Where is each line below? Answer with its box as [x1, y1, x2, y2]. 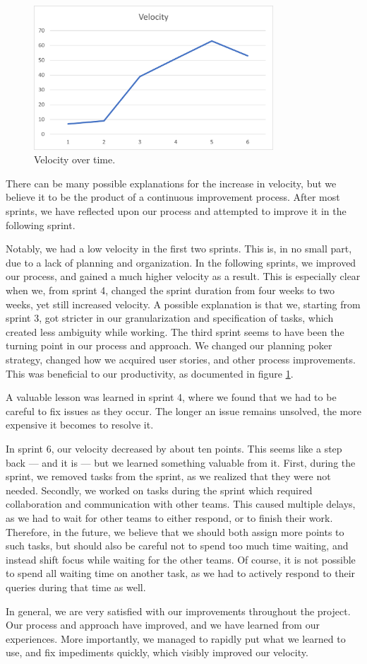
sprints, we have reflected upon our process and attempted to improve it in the [6, 204, 347, 219]
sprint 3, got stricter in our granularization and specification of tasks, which [6, 310, 334, 325]
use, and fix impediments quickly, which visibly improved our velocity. [6, 645, 308, 660]
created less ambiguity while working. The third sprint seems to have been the [6, 324, 344, 339]
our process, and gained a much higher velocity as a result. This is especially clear [6, 269, 361, 284]
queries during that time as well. [6, 579, 146, 594]
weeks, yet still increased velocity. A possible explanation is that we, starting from [6, 296, 361, 311]
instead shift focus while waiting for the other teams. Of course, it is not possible [6, 552, 356, 566]
